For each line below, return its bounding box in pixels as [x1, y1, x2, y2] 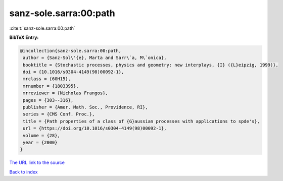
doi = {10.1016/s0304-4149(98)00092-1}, [23, 69, 124, 75]
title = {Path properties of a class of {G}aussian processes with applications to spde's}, [23, 118, 260, 124]
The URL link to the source [9, 159, 65, 166]
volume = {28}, [23, 133, 61, 138]
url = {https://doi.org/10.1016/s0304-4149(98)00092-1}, [23, 126, 167, 131]
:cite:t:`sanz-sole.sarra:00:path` [9, 25, 75, 31]
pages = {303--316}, [23, 97, 74, 103]
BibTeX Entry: [9, 34, 39, 40]
